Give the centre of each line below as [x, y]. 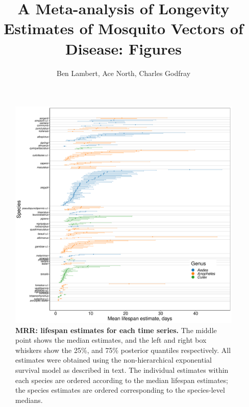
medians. [29, 400]
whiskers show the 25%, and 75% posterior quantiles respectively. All [123, 350]
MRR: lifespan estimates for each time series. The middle [116, 330]
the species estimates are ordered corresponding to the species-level [120, 390]
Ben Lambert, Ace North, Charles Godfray [123, 73]
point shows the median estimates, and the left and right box [111, 340]
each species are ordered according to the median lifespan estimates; [122, 380]
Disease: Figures [123, 48]
